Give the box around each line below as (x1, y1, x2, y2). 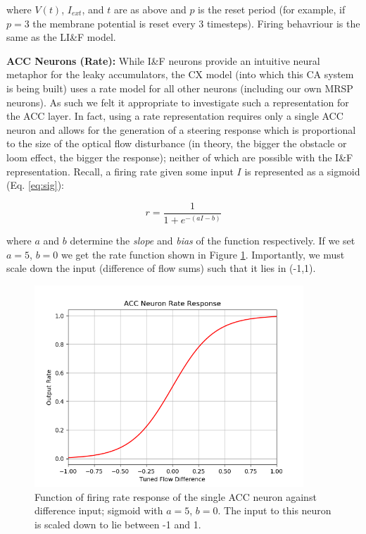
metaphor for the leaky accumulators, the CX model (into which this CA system (6, 67, 354, 82)
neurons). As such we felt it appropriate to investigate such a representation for (6, 94, 349, 109)
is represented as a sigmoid (244, 163, 360, 178)
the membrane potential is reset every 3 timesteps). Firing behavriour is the (32, 15, 360, 30)
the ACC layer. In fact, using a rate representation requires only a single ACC (6, 108, 343, 123)
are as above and (113, 2, 187, 16)
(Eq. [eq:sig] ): (6, 178, 64, 192)
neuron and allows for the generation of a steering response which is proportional (6, 122, 356, 137)
